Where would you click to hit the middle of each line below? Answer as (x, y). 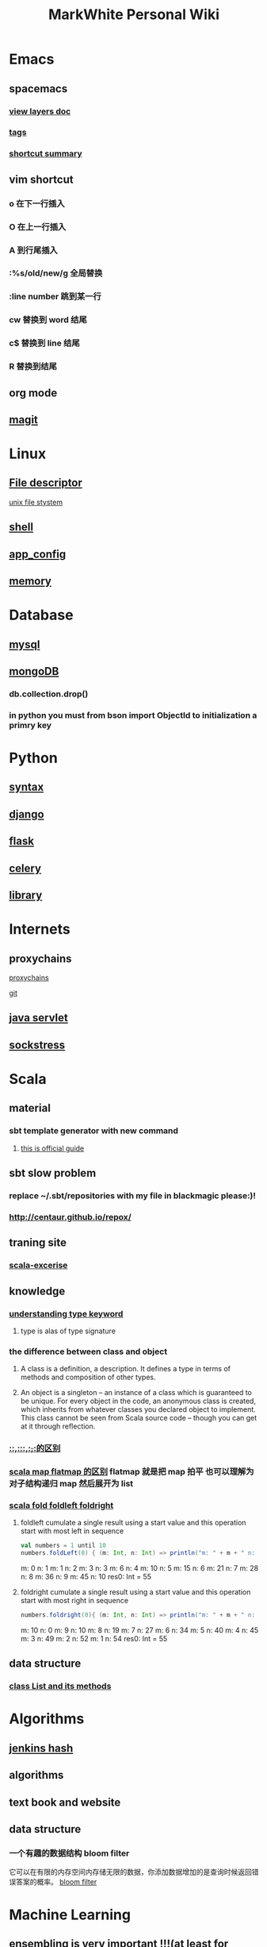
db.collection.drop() (49, 694)
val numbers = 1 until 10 (63, 1546)
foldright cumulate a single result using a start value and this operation (135, 1592)
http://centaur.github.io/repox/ (70, 1216)
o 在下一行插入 (37, 203)
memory (31, 581)
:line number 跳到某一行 (55, 297)
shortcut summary (46, 154)
